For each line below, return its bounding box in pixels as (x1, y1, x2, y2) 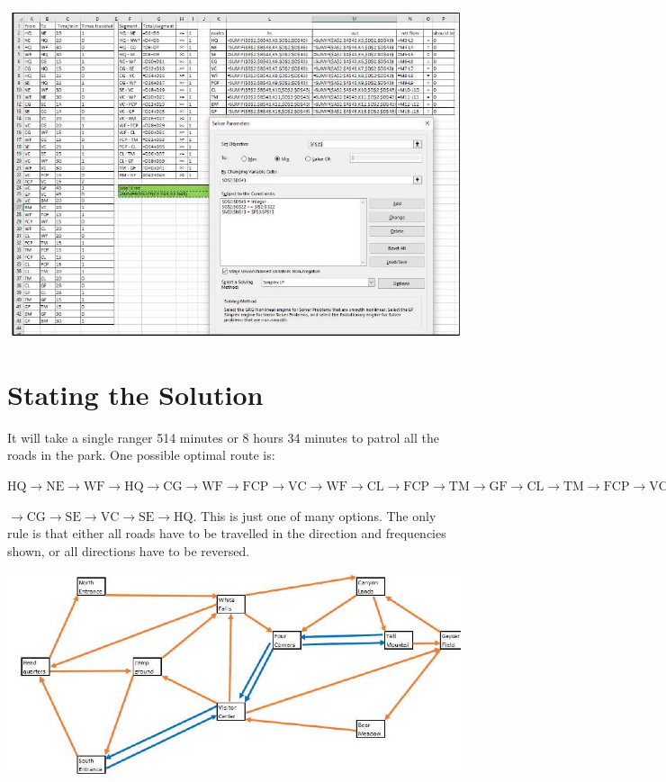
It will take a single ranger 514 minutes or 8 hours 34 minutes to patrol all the (7, 427, 439, 446)
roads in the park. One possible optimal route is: (7, 445, 275, 464)
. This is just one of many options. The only (193, 506, 436, 525)
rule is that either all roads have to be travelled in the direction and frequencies (7, 524, 446, 543)
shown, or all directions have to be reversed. (7, 541, 250, 560)
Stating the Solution (7, 375, 264, 412)
